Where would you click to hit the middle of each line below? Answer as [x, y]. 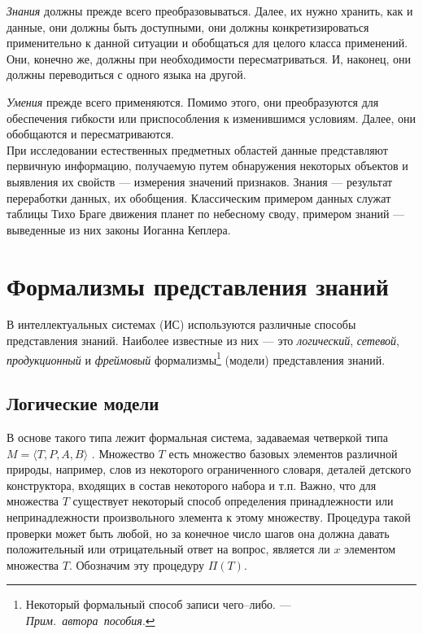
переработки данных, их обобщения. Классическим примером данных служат [199, 197]
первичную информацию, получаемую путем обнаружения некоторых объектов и [207, 166]
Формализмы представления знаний [198, 285]
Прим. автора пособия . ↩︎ [90, 621]
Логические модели [83, 403]
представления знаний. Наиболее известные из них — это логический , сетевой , [203, 341]
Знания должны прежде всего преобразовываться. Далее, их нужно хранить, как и [210, 11]
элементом [370, 549]
